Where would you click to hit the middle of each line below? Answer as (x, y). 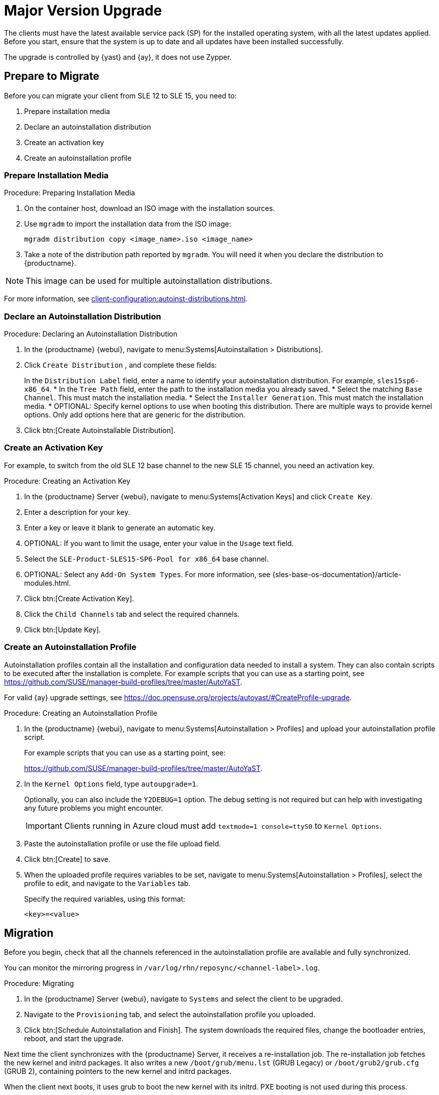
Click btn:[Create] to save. (67, 859)
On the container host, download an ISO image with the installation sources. (150, 208)
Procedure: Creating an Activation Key (67, 481)
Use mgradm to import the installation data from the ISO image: (128, 224)
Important (44, 826)
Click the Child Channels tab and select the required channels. (132, 614)
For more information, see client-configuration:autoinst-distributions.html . (126, 299)
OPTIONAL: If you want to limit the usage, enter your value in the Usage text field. (159, 543)
